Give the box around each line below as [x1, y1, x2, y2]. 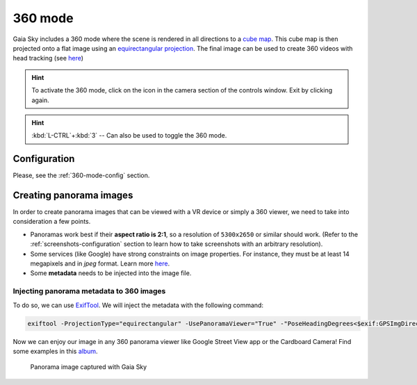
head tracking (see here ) [13, 54, 83, 63]
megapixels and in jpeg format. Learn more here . [30, 259, 170, 268]
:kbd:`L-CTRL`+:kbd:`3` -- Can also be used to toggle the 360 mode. [31, 131, 227, 140]
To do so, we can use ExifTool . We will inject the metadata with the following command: [13, 301, 264, 309]
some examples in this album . [13, 347, 98, 355]
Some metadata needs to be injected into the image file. [30, 269, 192, 277]
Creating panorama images [13, 190, 133, 201]
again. [31, 96, 50, 104]
